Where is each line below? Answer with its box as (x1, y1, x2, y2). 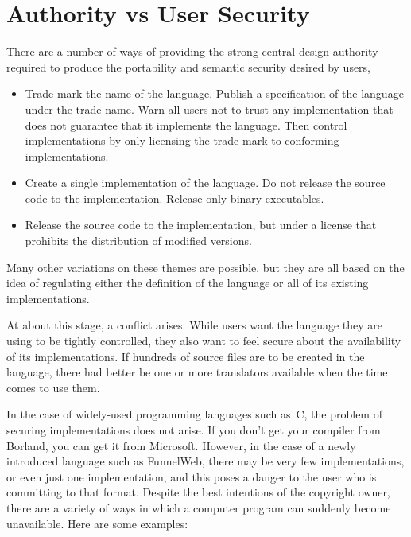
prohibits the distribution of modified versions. (25, 232, 252, 249)
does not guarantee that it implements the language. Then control (25, 116, 347, 133)
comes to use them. (6, 379, 100, 395)
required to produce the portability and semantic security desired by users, (6, 58, 371, 75)
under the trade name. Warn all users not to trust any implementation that (25, 100, 394, 117)
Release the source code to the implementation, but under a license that (25, 216, 377, 233)
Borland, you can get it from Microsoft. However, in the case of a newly (6, 437, 356, 453)
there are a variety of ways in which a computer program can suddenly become (6, 499, 391, 516)
